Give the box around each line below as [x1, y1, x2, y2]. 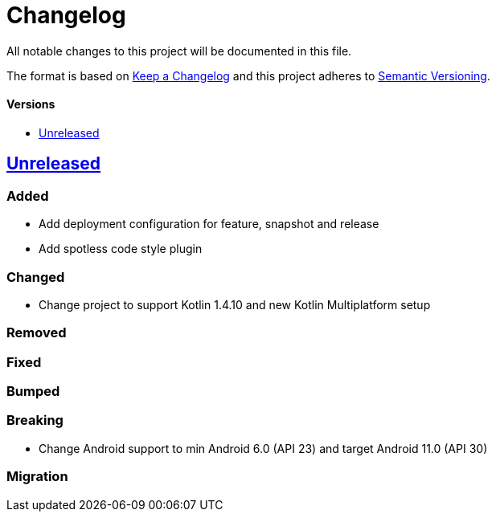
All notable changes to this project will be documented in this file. [6, 43, 352, 58]
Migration [6, 468, 68, 485]
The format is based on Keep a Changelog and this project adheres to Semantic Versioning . [6, 68, 490, 83]
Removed [6, 324, 67, 341]
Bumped [6, 383, 60, 400]
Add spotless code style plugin [39, 242, 203, 256]
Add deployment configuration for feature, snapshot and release [39, 217, 379, 231]
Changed [6, 268, 65, 285]
